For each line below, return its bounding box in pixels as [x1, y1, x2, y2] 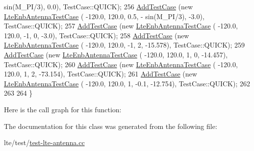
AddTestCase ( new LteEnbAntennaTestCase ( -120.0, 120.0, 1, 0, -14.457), [4, 49, 228, 59]
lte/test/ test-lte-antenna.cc [4, 137, 85, 148]
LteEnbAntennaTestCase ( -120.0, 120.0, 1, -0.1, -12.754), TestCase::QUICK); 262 [4, 78, 250, 88]
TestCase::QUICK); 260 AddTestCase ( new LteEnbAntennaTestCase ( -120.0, [4, 59, 238, 69]
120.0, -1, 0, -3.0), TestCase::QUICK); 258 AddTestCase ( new [4, 30, 189, 40]
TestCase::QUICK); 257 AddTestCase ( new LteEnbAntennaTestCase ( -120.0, [4, 21, 238, 31]
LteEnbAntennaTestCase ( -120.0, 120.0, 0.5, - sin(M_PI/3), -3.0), [4, 11, 204, 21]
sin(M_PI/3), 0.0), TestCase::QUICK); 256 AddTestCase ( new [4, 1, 193, 11]
